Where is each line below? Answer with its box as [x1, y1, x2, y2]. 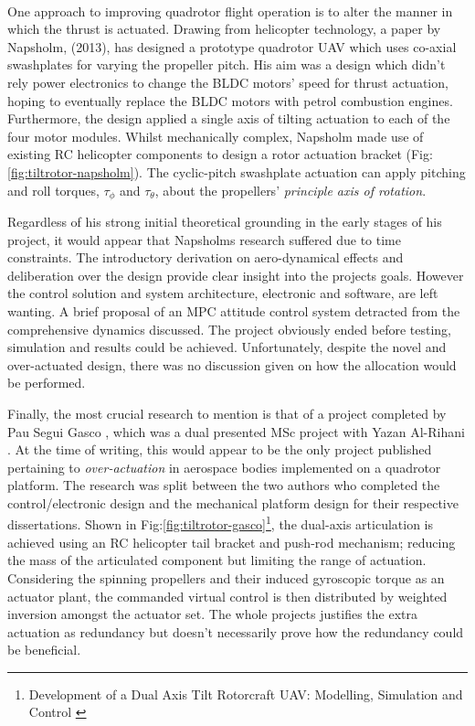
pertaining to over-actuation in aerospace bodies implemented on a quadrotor [7, 457, 441, 476]
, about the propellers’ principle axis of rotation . [154, 180, 427, 199]
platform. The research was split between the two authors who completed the [7, 475, 440, 495]
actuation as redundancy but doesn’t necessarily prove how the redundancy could [7, 622, 464, 641]
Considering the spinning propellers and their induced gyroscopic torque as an [7, 568, 445, 587]
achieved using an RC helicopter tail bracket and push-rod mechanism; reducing [7, 532, 456, 551]
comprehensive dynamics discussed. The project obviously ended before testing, [7, 319, 451, 338]
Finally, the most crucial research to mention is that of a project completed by [7, 403, 447, 422]
